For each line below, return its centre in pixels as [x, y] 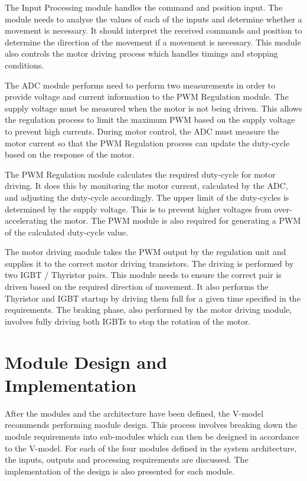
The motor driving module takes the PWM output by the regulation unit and [146, 252]
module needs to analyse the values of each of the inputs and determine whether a [153, 19]
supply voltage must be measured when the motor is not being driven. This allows [153, 108]
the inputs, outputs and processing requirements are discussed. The [127, 459]
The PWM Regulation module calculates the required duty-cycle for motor [140, 174]
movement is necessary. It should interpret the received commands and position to [153, 30]
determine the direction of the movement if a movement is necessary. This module [153, 42]
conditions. [25, 65]
